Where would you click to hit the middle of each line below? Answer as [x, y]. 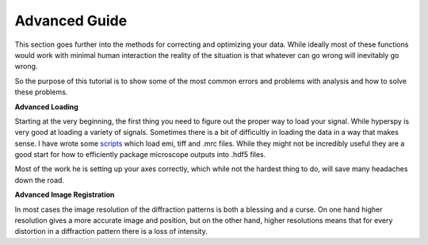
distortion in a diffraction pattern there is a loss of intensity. [111, 232]
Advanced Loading [46, 106]
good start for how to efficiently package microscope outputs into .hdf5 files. [140, 155]
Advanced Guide [71, 21]
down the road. [40, 180]
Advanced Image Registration [65, 195]
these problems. [41, 92]
